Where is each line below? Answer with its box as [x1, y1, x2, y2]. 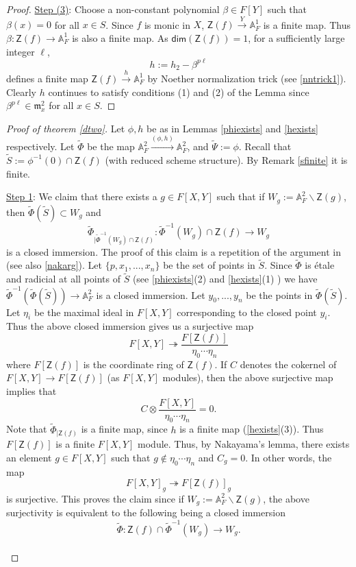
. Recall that [238, 139, 292, 154]
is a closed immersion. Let [96, 287, 205, 302]
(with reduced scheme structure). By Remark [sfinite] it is [105, 152, 348, 167]
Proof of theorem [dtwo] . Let [6, 121, 125, 135]
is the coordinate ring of [83, 357, 184, 371]
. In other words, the [245, 450, 332, 464]
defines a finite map [6, 71, 88, 85]
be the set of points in [163, 258, 255, 272]
